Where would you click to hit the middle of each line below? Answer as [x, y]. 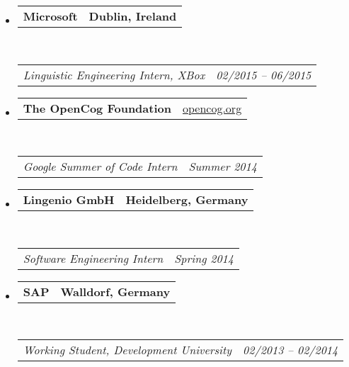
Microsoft [50, 16]
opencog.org [212, 108]
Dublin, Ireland [133, 16]
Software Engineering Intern [93, 258]
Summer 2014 [223, 166]
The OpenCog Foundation [97, 108]
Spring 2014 [204, 258]
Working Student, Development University [127, 350]
